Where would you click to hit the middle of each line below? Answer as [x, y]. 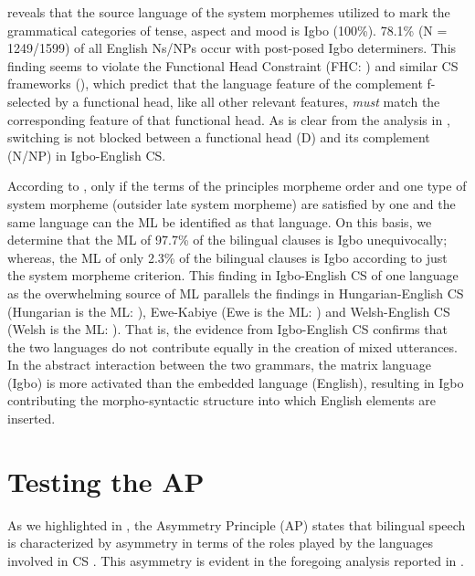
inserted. [32, 419]
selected [29, 101]
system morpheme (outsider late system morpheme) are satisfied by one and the [232, 203]
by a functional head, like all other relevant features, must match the [248, 101]
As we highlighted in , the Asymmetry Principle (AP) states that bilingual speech [237, 524]
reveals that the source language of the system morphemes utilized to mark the [229, 12]
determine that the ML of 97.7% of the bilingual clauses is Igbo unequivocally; [227, 240]
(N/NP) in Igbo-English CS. [87, 155]
